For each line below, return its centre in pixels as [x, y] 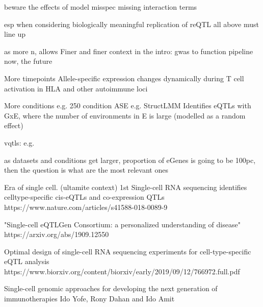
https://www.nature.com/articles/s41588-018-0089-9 [86, 207]
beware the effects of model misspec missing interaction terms [101, 7]
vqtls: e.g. [19, 142]
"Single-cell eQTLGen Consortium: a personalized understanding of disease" [122, 224]
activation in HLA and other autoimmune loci [76, 88]
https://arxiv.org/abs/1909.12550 [57, 234]
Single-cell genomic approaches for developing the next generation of [111, 288]
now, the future [28, 61]
